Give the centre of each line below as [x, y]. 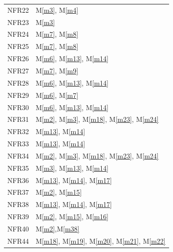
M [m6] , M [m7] [57, 95]
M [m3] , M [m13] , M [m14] [72, 168]
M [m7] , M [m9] [57, 70]
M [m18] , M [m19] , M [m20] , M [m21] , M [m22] [100, 241]
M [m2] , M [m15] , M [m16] [72, 217]
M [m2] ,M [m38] [57, 228]
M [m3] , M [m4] [57, 10]
